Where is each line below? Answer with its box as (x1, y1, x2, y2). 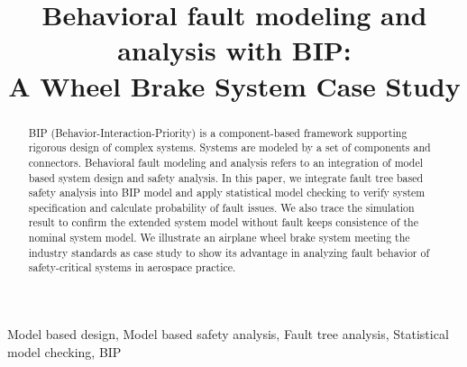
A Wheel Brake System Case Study (8, 67, 461, 104)
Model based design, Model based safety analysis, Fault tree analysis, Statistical (7, 325, 449, 344)
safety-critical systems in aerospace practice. (28, 260, 236, 275)
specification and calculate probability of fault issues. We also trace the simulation (28, 199, 415, 215)
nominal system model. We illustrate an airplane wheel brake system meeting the (28, 230, 410, 245)
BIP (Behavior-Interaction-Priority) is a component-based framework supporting (28, 124, 407, 140)
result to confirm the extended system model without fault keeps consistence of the (28, 215, 418, 230)
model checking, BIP (7, 342, 122, 361)
